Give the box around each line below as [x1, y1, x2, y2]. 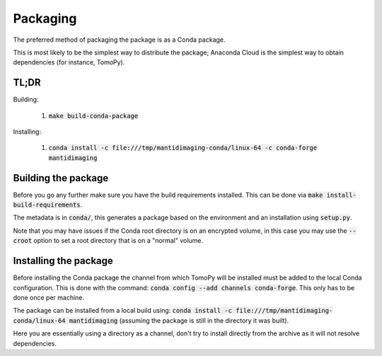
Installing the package [13, 255, 113, 267]
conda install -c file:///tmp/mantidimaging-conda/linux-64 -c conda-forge [48, 144, 318, 152]
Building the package [13, 172, 109, 184]
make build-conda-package [48, 112, 139, 120]
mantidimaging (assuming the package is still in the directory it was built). [69, 316, 289, 325]
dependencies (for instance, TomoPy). [13, 58, 125, 67]
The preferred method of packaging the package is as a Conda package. [13, 35, 226, 44]
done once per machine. [13, 293, 85, 302]
